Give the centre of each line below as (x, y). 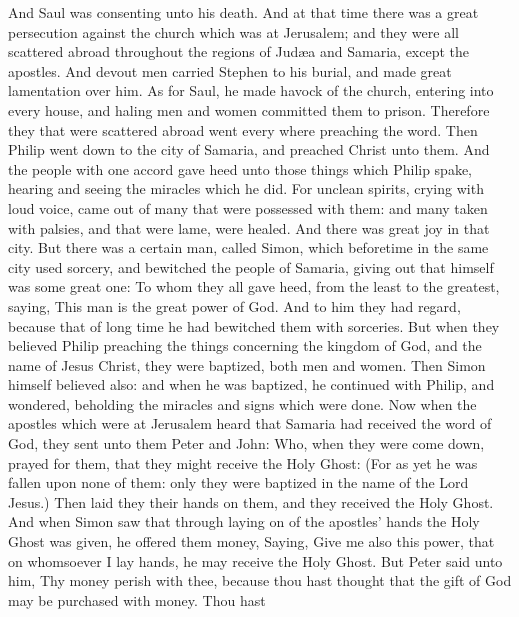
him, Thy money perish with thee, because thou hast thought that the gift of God (260, 580)
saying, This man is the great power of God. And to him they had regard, (234, 305)
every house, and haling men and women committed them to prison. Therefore (249, 109)
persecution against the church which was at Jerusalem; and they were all (233, 31)
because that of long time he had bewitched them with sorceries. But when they (254, 325)
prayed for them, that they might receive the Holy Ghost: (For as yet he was (243, 462)
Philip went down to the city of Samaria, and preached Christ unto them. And (249, 149)
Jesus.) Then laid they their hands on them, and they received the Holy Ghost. (251, 501)
